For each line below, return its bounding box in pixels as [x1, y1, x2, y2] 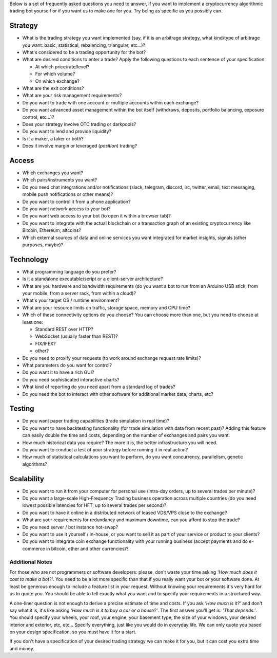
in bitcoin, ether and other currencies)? [46, 545, 129, 552]
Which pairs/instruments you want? [22, 177, 97, 183]
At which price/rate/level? [35, 63, 90, 69]
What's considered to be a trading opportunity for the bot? [22, 49, 146, 56]
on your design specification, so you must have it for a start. [9, 629, 137, 635]
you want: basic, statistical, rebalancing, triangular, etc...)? [22, 42, 146, 48]
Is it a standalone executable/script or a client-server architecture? [22, 276, 163, 282]
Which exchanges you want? [22, 170, 83, 176]
